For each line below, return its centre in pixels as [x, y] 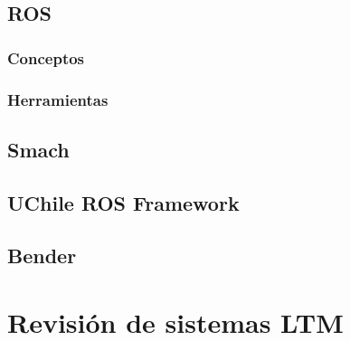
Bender [42, 256]
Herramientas [58, 99]
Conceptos [46, 57]
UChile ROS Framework [123, 202]
